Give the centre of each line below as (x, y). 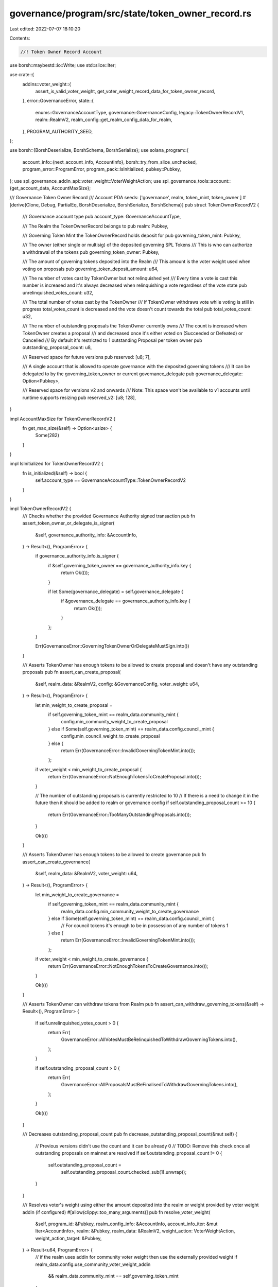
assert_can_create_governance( (56, 862)
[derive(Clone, (25, 205)
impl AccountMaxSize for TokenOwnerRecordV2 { (63, 419)
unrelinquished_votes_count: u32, (58, 292)
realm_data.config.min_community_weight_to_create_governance (130, 911)
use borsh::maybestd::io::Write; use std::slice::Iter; (63, 65)
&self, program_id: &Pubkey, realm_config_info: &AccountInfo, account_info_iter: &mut (126, 1224)
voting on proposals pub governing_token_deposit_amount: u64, (91, 269)
